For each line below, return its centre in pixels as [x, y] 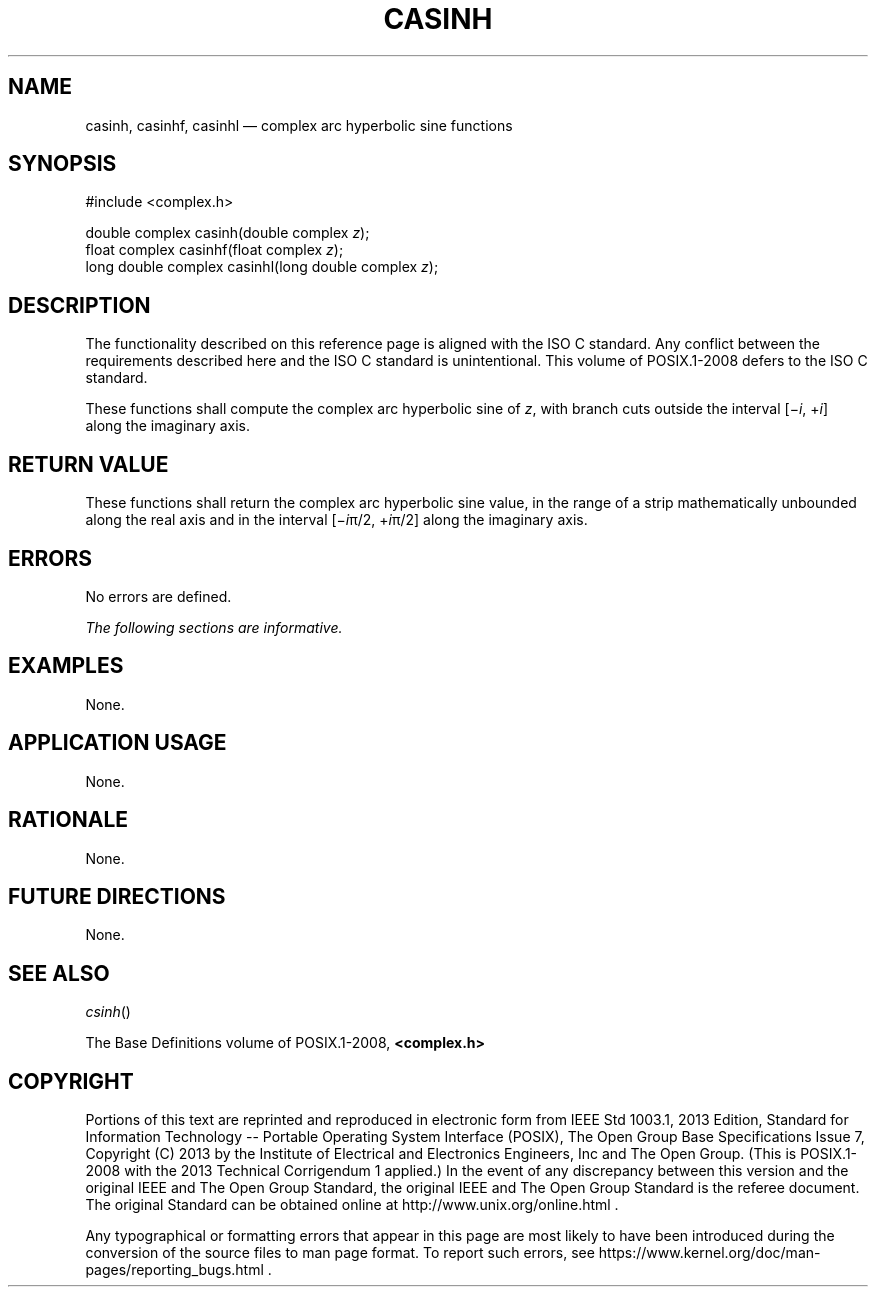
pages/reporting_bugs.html [174, 1270]
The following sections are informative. [214, 627]
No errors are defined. [158, 596]
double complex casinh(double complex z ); [227, 233]
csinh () [108, 1012]
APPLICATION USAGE [117, 743]
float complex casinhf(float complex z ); [214, 250]
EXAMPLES [66, 666]
